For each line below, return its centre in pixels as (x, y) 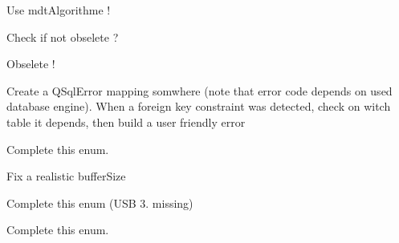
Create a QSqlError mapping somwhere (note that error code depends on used (199, 90)
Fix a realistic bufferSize (66, 176)
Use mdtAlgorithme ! (59, 10)
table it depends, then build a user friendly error (126, 121)
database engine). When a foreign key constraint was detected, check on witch (199, 106)
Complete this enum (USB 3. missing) (100, 202)
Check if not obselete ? (63, 36)
